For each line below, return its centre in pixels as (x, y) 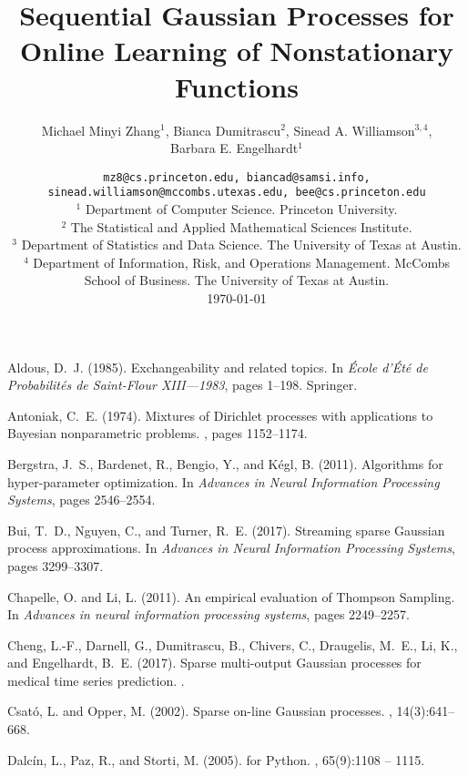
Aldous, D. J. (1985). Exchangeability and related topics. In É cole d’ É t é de (218, 367)
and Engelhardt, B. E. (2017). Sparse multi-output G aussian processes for (214, 663)
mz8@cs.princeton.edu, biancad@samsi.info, (237, 177)
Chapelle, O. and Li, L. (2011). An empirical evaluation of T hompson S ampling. (231, 596)
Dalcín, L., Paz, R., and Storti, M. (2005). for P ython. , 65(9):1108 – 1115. (216, 759)
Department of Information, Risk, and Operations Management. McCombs (242, 262)
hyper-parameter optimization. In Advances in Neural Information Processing (224, 481)
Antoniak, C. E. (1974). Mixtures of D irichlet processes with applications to (220, 415)
